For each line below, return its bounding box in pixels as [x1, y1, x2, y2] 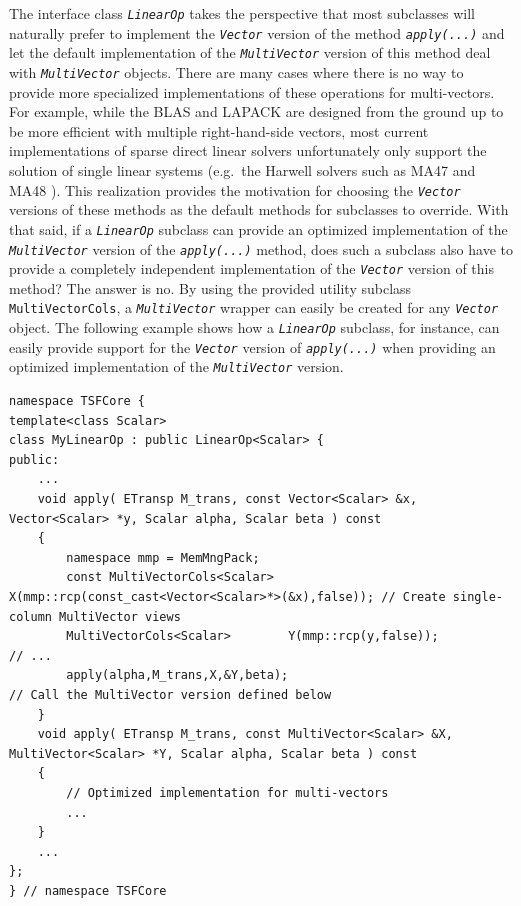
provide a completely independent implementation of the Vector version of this [9, 258, 494, 279]
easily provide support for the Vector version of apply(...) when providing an [9, 336, 496, 357]
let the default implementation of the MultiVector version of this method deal [9, 42, 491, 63]
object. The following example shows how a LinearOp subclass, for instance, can [9, 317, 500, 338]
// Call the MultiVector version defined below [9, 687, 332, 702]
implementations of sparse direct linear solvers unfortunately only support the [9, 140, 487, 161]
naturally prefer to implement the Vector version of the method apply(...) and [9, 22, 505, 43]
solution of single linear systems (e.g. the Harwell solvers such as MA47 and [9, 160, 476, 180]
